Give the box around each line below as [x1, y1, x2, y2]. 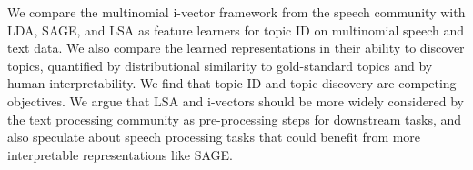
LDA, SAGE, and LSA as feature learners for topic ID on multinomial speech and [7, 20, 464, 39]
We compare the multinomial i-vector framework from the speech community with [7, 3, 466, 21]
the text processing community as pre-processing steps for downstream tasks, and [7, 109, 462, 128]
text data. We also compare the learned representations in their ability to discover [7, 38, 465, 57]
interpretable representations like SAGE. [7, 145, 233, 164]
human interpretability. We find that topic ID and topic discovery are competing [7, 74, 457, 93]
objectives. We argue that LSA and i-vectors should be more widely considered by [7, 91, 464, 110]
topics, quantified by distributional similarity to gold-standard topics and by [7, 55, 433, 75]
